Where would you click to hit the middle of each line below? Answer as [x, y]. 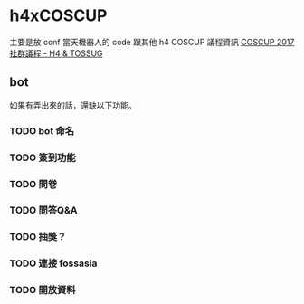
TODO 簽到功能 [43, 157]
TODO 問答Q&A [43, 211]
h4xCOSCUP [58, 16]
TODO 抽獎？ [38, 237]
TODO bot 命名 [42, 130]
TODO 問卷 [33, 184]
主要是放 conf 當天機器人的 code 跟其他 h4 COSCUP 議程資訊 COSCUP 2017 [152, 42]
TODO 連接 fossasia [53, 263]
